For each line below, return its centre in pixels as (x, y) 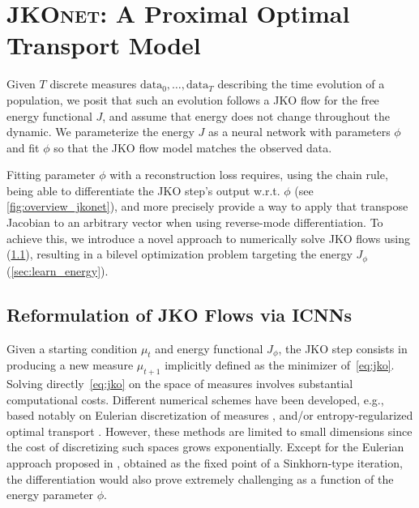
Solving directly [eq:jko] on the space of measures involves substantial (180, 384)
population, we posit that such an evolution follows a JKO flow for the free (193, 99)
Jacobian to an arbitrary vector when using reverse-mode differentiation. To (195, 222)
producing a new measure (70, 365)
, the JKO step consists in (343, 348)
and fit (23, 147)
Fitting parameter (51, 175)
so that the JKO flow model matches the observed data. (193, 147)
